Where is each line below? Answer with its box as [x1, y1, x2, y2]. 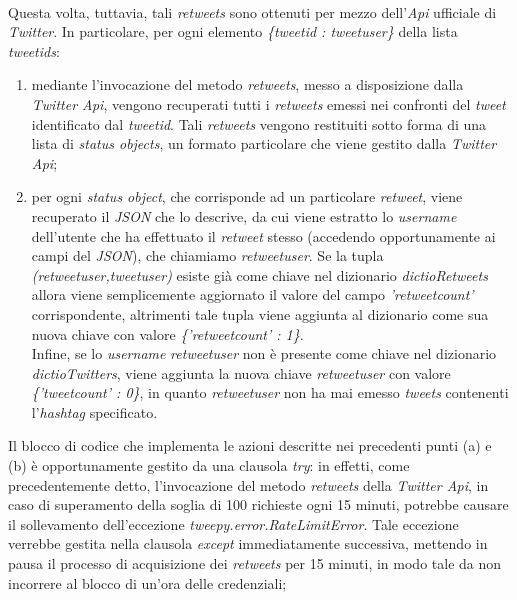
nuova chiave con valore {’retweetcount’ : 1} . [31, 323, 304, 344]
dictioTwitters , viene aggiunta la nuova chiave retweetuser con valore [31, 362, 451, 383]
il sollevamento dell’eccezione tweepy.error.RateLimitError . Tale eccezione [8, 513, 459, 534]
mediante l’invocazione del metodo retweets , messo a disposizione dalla [31, 74, 464, 95]
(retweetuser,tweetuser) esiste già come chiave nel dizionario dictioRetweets [31, 264, 488, 285]
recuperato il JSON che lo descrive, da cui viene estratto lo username [31, 205, 457, 226]
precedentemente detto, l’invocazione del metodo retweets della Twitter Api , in [8, 474, 489, 495]
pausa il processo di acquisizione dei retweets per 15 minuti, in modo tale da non [8, 553, 502, 574]
